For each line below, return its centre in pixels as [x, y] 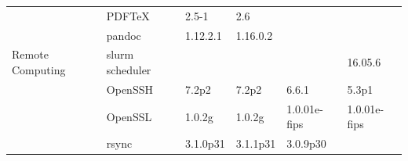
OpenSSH [129, 89]
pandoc [124, 35]
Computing [39, 70]
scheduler [129, 70]
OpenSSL [129, 116]
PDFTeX [128, 15]
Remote [30, 54]
